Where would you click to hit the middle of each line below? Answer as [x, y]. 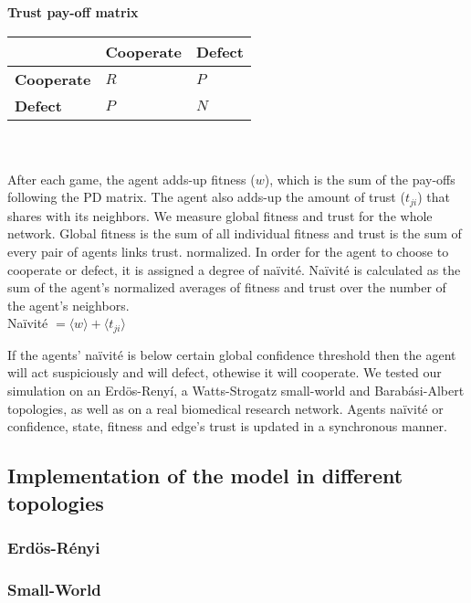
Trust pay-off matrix [73, 12]
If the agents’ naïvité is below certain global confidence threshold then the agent [232, 354]
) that [434, 197]
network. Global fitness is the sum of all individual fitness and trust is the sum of [235, 233]
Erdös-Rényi [54, 547]
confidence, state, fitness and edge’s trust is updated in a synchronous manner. [227, 426]
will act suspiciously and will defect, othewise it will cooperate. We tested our [225, 372]
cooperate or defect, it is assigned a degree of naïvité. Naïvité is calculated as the [234, 269]
